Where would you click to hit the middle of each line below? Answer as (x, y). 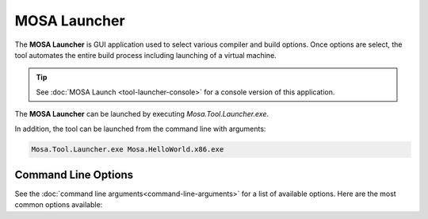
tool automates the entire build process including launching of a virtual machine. (145, 55)
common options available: (59, 205)
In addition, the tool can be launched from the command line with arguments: (140, 129)
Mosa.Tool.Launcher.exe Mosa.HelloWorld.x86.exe (128, 150)
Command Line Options (74, 175)
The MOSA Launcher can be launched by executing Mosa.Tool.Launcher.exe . (142, 114)
